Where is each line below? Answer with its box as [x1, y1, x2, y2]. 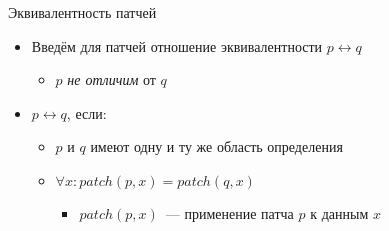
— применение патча [165, 202, 294, 223]
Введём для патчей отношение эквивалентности [31, 35, 323, 56]
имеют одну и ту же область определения [90, 136, 343, 157]
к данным [310, 202, 369, 223]
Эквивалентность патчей [8, 2, 157, 22]
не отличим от [67, 69, 156, 90]
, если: [66, 102, 107, 123]
